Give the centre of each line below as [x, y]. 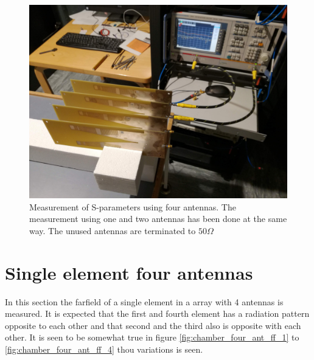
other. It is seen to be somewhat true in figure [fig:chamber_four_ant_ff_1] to [152, 337]
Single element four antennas [129, 272]
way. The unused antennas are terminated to [113, 230]
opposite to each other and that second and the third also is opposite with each [153, 325]
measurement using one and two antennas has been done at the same [158, 219]
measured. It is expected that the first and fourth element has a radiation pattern [157, 313]
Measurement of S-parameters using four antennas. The [133, 206]
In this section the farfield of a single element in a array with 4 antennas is [144, 301]
